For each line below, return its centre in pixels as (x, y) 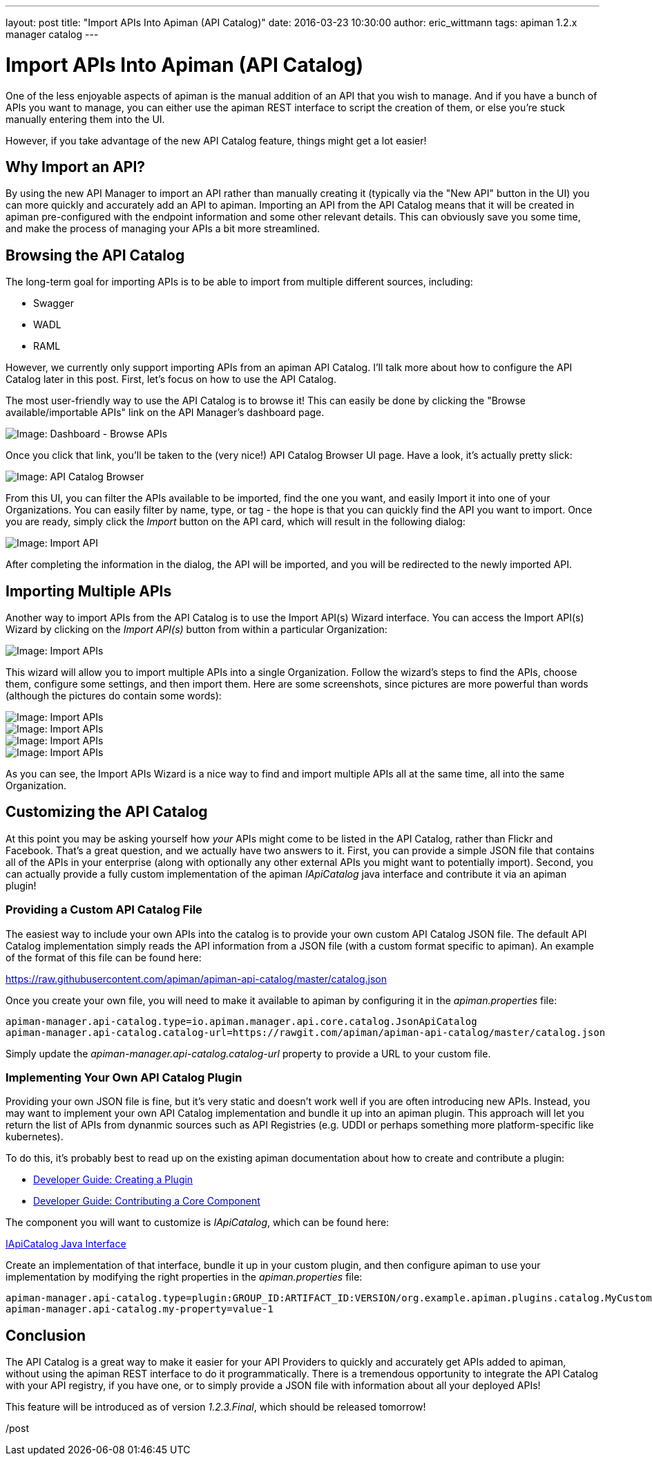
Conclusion (46, 1335)
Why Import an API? (76, 167)
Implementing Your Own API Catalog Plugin (124, 1077)
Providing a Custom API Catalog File (104, 910)
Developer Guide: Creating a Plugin (113, 1180)
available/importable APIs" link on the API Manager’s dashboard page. (165, 413)
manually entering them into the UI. (85, 119)
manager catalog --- (52, 34)
